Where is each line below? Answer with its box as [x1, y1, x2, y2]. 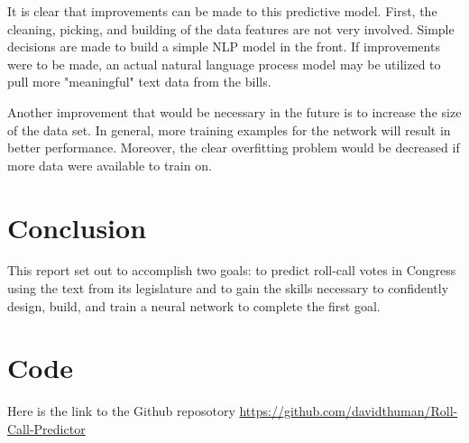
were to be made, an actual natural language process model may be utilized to [7, 54, 441, 73]
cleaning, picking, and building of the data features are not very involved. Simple [7, 19, 455, 38]
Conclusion [7, 208, 147, 245]
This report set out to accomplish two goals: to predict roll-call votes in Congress [7, 261, 456, 280]
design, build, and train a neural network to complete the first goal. [7, 296, 381, 315]
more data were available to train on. [7, 155, 212, 174]
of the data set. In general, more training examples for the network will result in [7, 120, 451, 139]
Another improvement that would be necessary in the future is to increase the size [7, 102, 462, 121]
